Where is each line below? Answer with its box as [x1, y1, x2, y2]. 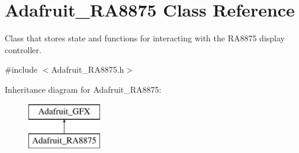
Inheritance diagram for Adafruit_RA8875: [5, 83, 162, 95]
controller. [5, 43, 41, 56]
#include [5, 63, 38, 76]
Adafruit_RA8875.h [51, 63, 124, 76]
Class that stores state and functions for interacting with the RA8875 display [5, 32, 285, 44]
